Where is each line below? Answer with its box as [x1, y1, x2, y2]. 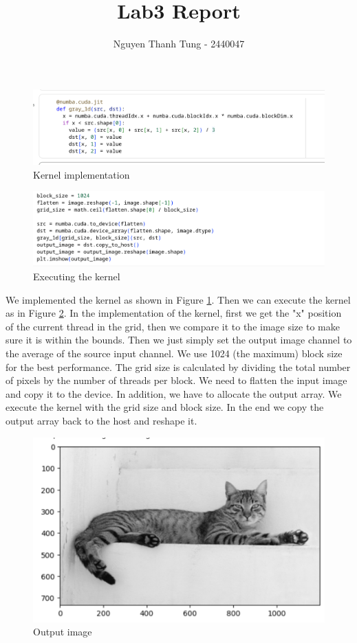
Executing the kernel [33, 269, 120, 283]
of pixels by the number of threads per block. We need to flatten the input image [6, 373, 347, 387]
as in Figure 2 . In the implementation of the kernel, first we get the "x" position [6, 306, 342, 320]
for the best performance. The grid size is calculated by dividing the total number [6, 359, 351, 374]
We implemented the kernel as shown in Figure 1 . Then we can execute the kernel [6, 292, 351, 306]
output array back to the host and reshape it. [6, 413, 197, 427]
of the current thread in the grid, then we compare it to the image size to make [6, 319, 340, 333]
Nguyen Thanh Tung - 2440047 [113, 36, 245, 51]
